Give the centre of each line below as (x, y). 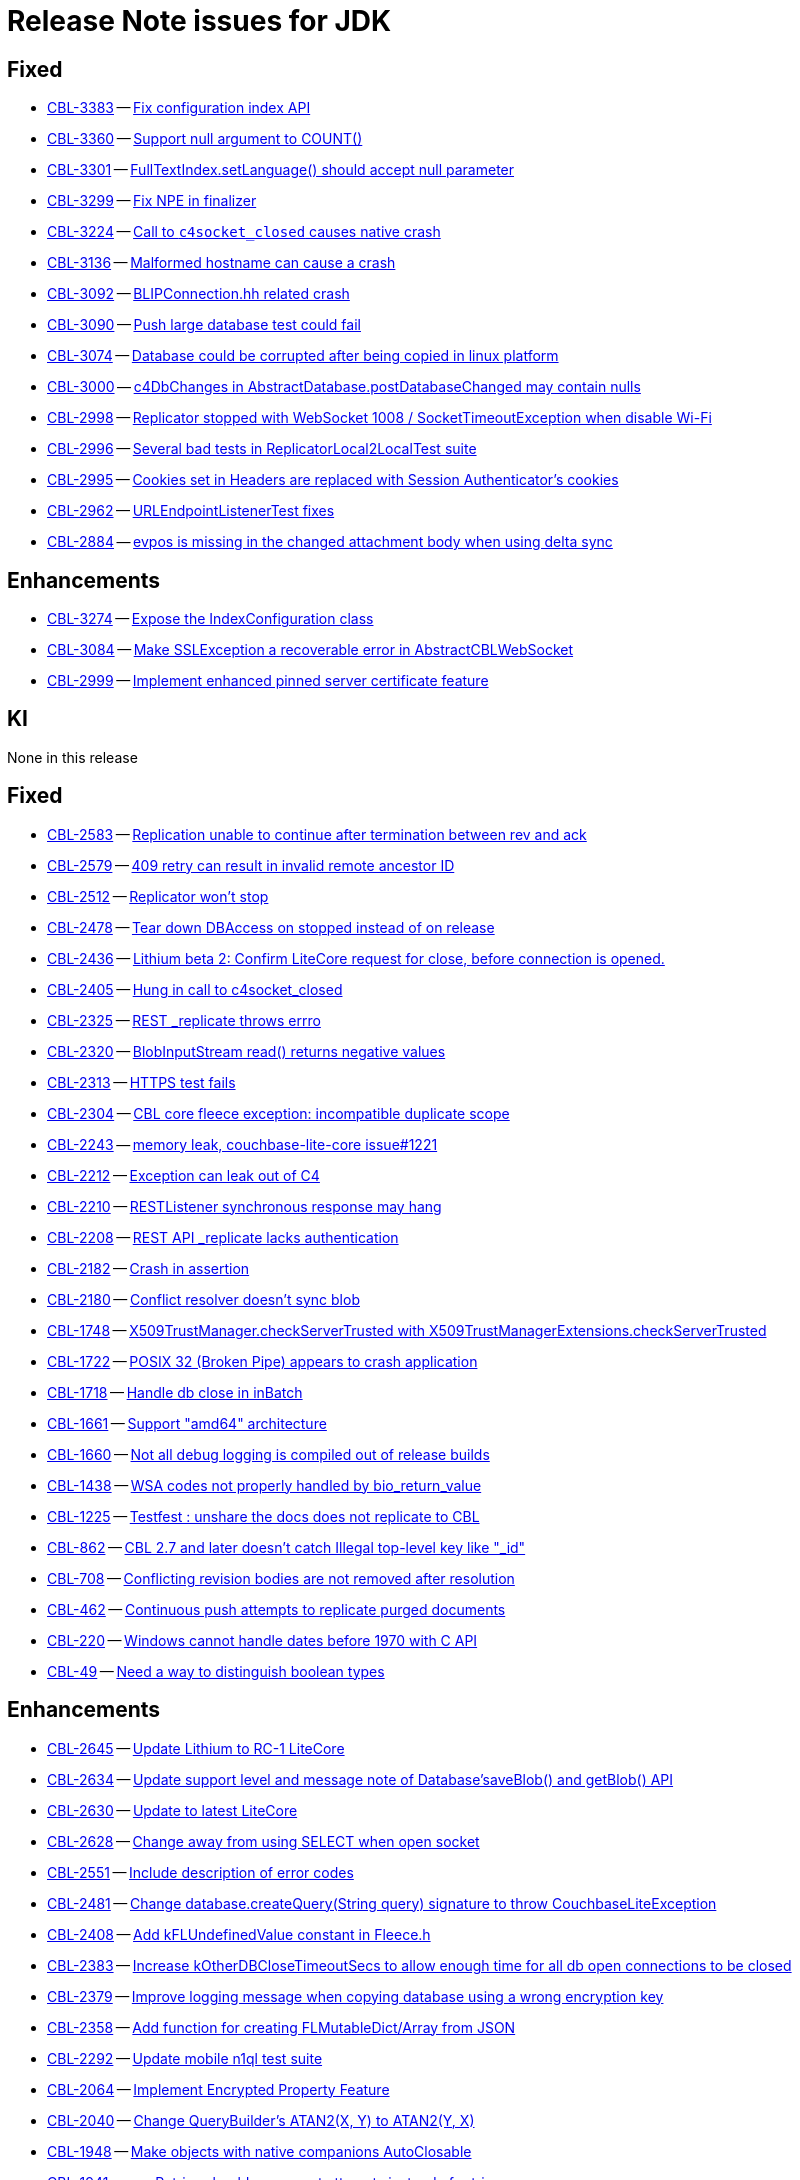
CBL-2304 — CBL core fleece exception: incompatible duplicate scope (278, 1113)
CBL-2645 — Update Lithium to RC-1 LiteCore (196, 1748)
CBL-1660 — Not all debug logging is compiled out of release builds (268, 1454)
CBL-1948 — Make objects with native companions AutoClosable (259, 2151)
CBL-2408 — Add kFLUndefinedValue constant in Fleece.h (239, 1934)
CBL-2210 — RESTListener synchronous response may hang (244, 1206)
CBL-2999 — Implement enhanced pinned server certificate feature (268, 681)
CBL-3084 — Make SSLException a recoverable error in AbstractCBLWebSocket (310, 650)
